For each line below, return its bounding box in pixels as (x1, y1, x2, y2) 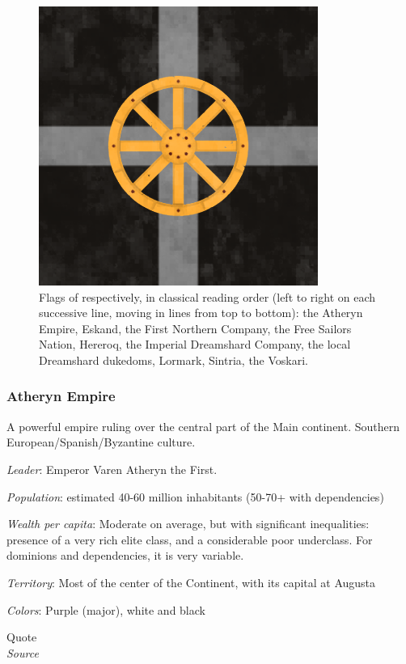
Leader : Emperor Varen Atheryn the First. (6, 460, 218, 477)
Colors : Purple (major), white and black (6, 601, 205, 618)
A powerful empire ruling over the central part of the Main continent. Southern (6, 417, 400, 434)
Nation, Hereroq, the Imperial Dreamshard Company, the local (39, 336, 351, 353)
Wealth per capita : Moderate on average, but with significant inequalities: (6, 515, 370, 532)
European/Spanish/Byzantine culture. (6, 434, 196, 450)
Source (6, 644, 39, 661)
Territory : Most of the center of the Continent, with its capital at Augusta (6, 573, 376, 590)
